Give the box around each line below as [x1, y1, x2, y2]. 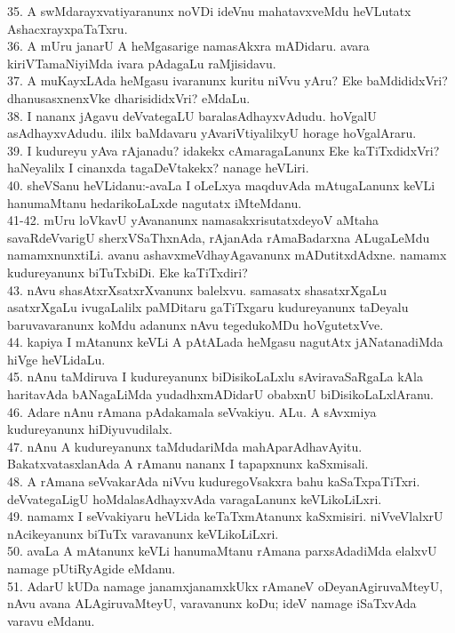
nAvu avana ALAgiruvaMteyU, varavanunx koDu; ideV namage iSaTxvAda [7, 594, 417, 613]
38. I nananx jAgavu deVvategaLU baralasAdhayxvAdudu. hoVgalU [7, 106, 377, 124]
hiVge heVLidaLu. [7, 349, 106, 368]
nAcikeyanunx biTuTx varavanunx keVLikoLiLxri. [7, 524, 279, 542]
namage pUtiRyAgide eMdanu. [7, 559, 176, 577]
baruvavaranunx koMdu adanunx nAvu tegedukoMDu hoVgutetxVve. [7, 315, 384, 333]
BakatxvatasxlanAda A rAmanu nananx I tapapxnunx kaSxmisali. [7, 454, 369, 473]
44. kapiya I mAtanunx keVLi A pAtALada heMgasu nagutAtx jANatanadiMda [7, 333, 443, 351]
